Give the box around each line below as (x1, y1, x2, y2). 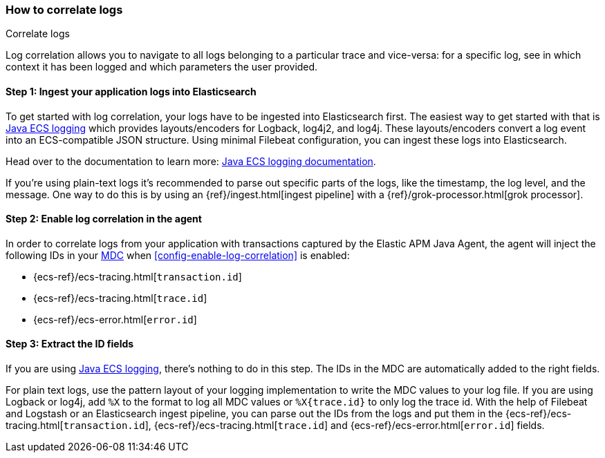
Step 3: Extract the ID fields (6, 338, 134, 350)
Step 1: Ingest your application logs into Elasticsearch (6, 85, 257, 97)
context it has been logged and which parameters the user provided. (6, 61, 318, 73)
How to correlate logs (6, 3, 123, 17)
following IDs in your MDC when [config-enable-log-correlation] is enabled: (6, 249, 350, 261)
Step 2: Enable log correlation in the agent (6, 213, 202, 225)
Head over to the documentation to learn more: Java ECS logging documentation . (6, 155, 376, 167)
